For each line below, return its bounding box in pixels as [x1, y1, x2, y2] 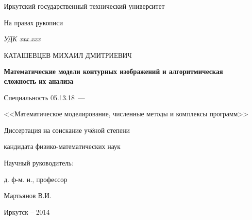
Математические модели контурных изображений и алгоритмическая [4, 66, 223, 76]
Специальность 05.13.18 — [4, 92, 85, 102]
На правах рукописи [4, 17, 63, 27]
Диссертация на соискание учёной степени [4, 125, 130, 135]
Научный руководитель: [4, 157, 73, 167]
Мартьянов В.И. [4, 190, 51, 201]
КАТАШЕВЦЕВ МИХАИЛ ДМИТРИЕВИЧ [4, 50, 132, 60]
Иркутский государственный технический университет [4, 1, 165, 11]
